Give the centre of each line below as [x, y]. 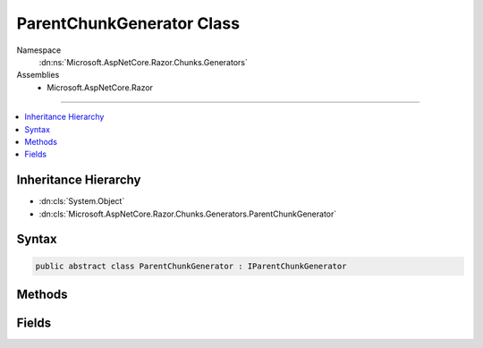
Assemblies [38, 75]
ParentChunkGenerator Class [128, 23]
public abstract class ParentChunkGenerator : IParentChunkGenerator [191, 266]
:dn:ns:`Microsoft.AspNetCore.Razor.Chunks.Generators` [143, 62]
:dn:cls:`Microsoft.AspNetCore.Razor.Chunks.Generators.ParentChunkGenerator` [188, 214]
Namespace [39, 50]
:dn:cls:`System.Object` [82, 201]
